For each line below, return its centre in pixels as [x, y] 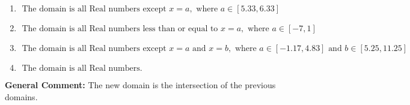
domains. [21, 96]
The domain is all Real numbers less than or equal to [120, 29]
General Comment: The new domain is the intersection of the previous [140, 85]
